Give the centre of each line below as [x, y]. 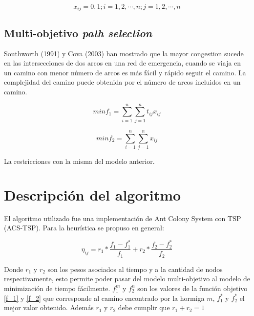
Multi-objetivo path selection [78, 33]
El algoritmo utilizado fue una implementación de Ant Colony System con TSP [123, 218]
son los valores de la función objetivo [192, 288]
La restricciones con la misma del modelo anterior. [79, 161]
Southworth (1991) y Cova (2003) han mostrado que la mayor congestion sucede [124, 53]
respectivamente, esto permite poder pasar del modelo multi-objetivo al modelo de [127, 279]
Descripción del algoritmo [93, 194]
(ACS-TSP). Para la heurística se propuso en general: [84, 228]
